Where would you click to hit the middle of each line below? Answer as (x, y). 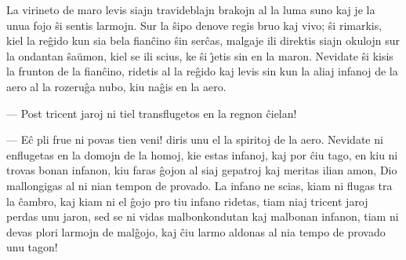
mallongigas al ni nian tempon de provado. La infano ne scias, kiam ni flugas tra (199, 185)
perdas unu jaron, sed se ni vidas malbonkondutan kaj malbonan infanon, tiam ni (203, 216)
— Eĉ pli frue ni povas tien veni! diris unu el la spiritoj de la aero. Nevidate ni (195, 139)
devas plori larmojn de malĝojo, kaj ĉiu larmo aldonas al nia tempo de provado (196, 231)
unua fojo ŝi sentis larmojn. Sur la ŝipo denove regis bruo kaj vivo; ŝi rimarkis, (194, 25)
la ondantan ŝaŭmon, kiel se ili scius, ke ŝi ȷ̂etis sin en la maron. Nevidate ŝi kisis (200, 55)
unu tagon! (32, 247)
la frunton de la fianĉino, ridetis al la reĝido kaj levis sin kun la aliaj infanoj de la (202, 71)
